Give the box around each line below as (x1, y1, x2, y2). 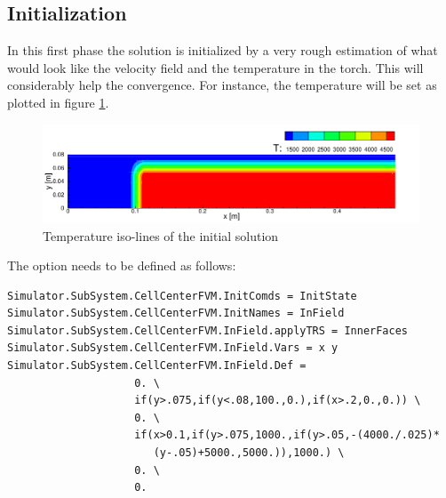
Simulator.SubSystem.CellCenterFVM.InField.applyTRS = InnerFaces (7, 324, 409, 337)
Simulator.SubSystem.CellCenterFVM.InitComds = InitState (7, 289, 357, 302)
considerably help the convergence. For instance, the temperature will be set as (7, 76, 437, 94)
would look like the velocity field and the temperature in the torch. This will (7, 58, 424, 76)
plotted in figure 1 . (7, 92, 109, 111)
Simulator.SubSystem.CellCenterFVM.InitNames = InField (7, 307, 345, 320)
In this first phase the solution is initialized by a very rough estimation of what (7, 41, 438, 60)
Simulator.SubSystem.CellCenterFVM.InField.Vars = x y (7, 341, 338, 355)
